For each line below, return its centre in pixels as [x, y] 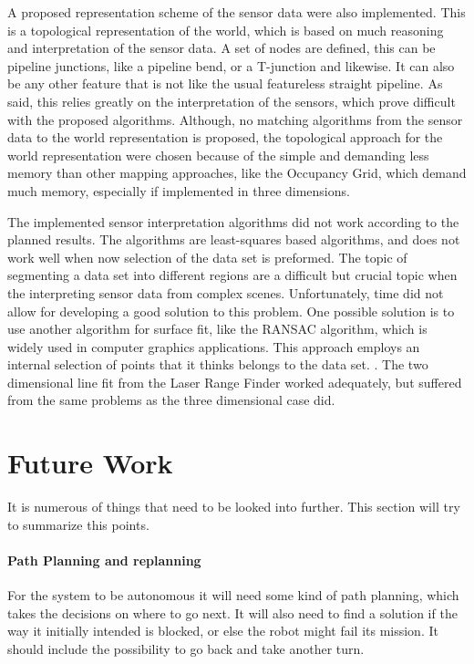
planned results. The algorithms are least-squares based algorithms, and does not [234, 239]
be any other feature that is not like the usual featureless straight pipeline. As [225, 83]
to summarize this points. [78, 524]
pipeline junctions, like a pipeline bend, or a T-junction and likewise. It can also [231, 65]
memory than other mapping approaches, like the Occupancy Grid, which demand [237, 173]
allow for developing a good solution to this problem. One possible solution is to [231, 311]
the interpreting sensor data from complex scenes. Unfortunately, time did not [226, 292]
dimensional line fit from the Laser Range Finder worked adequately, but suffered [235, 382]
